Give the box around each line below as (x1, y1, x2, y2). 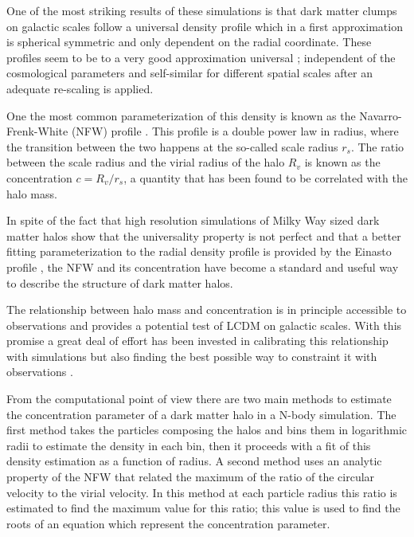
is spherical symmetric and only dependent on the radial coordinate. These (6, 33, 372, 50)
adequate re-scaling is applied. (6, 80, 154, 96)
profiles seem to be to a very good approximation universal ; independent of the (6, 49, 396, 65)
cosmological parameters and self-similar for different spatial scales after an (6, 65, 373, 81)
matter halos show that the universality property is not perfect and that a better (6, 227, 401, 244)
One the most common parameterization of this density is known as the (6, 107, 356, 123)
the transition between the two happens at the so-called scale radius (6, 138, 338, 155)
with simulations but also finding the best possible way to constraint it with (6, 347, 377, 364)
